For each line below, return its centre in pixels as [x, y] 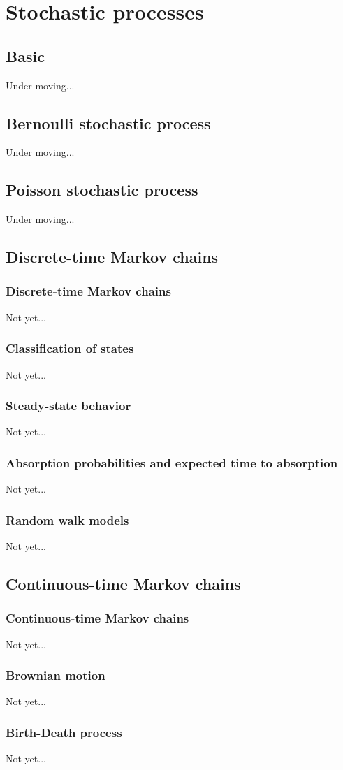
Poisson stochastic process [102, 190]
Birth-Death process [64, 732]
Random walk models [67, 520]
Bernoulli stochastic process [108, 123]
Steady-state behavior [68, 406]
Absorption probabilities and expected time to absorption [172, 462]
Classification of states [70, 348]
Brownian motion [56, 675]
